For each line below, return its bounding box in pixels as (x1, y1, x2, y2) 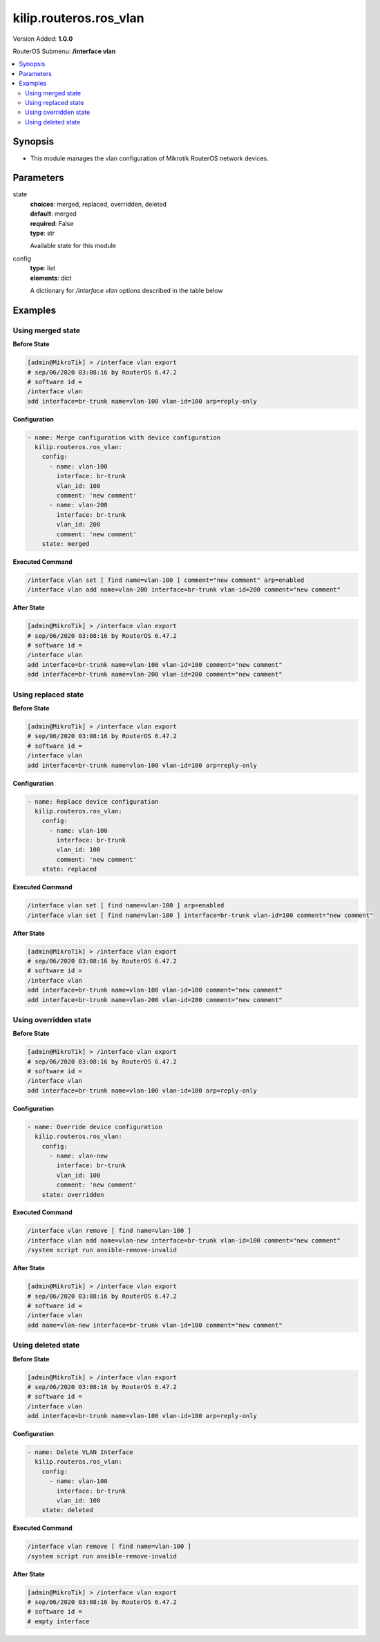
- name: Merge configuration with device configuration (27, 433, 221, 442)
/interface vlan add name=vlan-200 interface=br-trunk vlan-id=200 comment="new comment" (27, 586, 341, 594)
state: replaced (41, 865, 97, 874)
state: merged (41, 540, 90, 547)
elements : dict (30, 274, 72, 282)
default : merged (30, 209, 77, 218)
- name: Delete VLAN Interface (27, 1448, 134, 1456)
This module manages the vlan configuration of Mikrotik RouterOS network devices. (30, 154, 269, 162)
